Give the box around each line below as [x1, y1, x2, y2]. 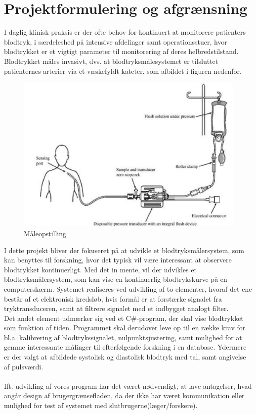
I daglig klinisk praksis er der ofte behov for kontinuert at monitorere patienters [4, 27, 246, 37]
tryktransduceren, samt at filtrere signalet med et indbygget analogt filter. [4, 303, 229, 313]
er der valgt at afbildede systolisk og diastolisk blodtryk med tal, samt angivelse [4, 352, 246, 362]
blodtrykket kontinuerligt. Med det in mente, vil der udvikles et [4, 264, 197, 274]
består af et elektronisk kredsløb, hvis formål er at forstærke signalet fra [4, 293, 222, 304]
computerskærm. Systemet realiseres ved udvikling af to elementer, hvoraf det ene [4, 283, 252, 294]
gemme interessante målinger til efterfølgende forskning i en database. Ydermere [4, 342, 247, 352]
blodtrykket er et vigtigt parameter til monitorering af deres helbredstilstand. [4, 46, 239, 56]
